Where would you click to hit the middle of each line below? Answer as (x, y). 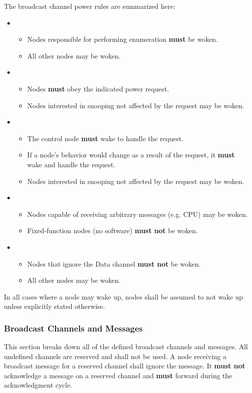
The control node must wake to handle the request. (105, 138)
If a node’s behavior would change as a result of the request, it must (131, 155)
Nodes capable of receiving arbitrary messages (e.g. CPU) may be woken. (138, 214)
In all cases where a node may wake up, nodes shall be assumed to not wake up (124, 296)
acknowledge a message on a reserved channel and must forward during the (118, 375)
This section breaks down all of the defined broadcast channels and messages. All (126, 347)
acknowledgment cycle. (38, 385)
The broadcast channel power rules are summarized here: (90, 6)
